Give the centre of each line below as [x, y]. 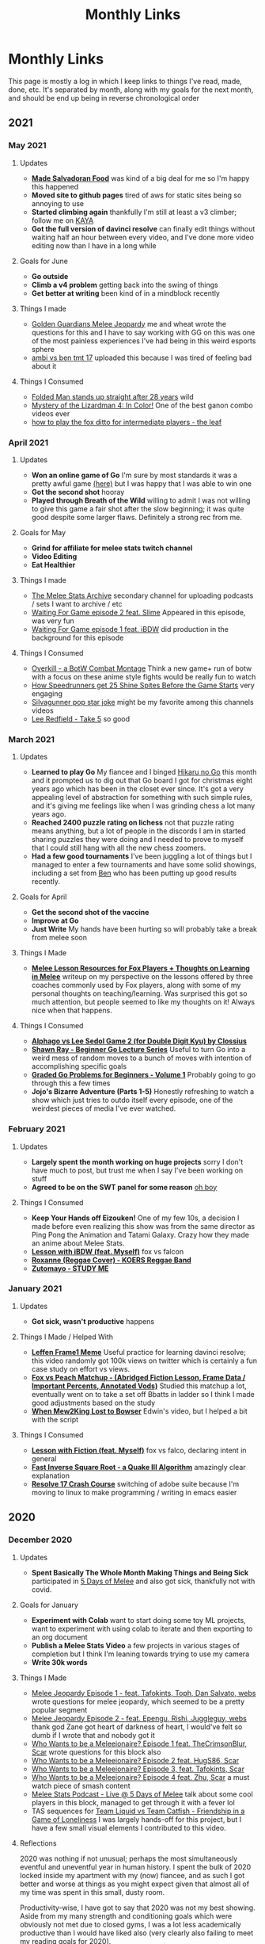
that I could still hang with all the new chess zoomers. [119, 848]
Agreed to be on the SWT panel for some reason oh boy [124, 1187]
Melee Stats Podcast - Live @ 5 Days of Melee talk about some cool [142, 1794]
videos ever [51, 413]
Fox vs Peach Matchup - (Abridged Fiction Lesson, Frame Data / [138, 1377]
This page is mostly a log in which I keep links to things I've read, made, [125, 81]
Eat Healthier [53, 564]
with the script [55, 1419]
